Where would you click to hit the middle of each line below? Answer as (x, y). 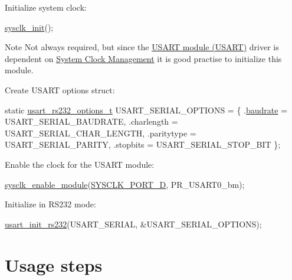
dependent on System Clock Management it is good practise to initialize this (143, 58)
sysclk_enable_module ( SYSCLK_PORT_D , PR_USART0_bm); (125, 184)
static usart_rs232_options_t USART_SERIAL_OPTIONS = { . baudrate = (146, 110)
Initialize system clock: (46, 7)
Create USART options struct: (60, 89)
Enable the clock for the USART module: (80, 164)
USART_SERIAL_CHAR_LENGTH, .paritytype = (101, 133)
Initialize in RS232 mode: (50, 204)
